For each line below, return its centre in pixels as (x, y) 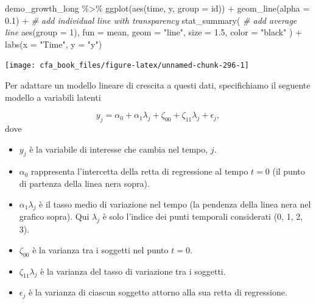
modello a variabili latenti (53, 97)
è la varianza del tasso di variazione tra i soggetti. (133, 271)
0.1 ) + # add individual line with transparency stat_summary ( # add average (151, 20)
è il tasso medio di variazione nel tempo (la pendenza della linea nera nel (175, 204)
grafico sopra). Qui (54, 216)
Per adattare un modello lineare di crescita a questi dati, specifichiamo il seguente (158, 85)
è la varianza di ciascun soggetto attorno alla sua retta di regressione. (158, 292)
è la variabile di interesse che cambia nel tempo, (119, 149)
